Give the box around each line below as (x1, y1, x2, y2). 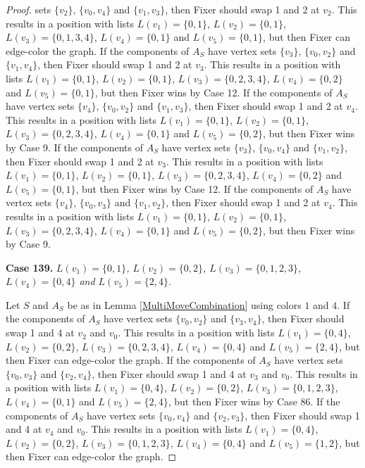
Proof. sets (6, 2, 51, 16)
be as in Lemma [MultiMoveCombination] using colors (67, 297, 302, 312)
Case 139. (6, 260, 54, 274)
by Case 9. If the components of (6, 139, 143, 154)
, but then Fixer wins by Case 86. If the (168, 394, 340, 409)
